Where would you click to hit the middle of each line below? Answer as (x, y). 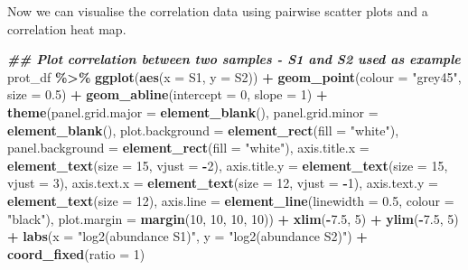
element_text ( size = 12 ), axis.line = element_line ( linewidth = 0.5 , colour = (231, 200)
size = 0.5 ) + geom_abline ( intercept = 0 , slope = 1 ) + (168, 94)
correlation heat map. (67, 28)
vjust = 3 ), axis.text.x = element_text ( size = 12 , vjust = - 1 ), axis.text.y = (223, 183)
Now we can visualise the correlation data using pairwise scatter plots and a (218, 11)
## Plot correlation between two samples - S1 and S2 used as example (234, 59)
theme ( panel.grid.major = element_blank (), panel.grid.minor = (193, 112)
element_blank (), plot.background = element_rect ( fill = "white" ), (203, 130)
